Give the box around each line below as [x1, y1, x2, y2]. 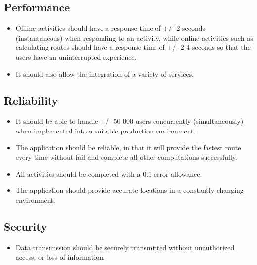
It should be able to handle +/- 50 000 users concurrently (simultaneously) [15, 116, 244, 126]
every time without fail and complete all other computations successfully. [15, 152, 238, 162]
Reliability [4, 92, 58, 108]
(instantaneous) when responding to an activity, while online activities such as [15, 32, 253, 43]
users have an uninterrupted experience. [15, 51, 137, 62]
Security [4, 219, 47, 234]
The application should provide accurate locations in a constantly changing [15, 185, 244, 195]
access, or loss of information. [15, 252, 105, 262]
